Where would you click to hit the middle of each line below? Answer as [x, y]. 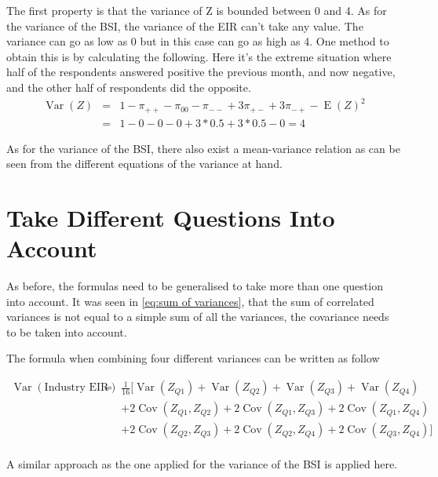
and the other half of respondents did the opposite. [129, 87]
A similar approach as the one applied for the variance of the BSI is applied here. [202, 464]
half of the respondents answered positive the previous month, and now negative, [201, 72]
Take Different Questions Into [171, 217]
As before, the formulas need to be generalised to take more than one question [195, 286]
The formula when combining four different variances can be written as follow [193, 358]
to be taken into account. [67, 331]
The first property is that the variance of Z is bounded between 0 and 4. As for [197, 10]
